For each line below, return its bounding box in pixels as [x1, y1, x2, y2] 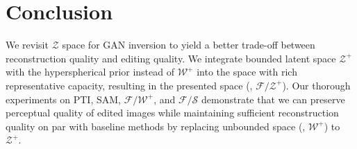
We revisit [6, 37, 49, 52]
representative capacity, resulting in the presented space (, [6, 78, 253, 92]
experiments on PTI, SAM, [6, 91, 121, 106]
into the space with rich [197, 64, 297, 79]
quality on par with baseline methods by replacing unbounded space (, [6, 119, 306, 133]
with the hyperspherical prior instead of [6, 64, 175, 79]
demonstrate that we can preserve [201, 91, 345, 106]
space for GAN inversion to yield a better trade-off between [62, 37, 315, 52]
